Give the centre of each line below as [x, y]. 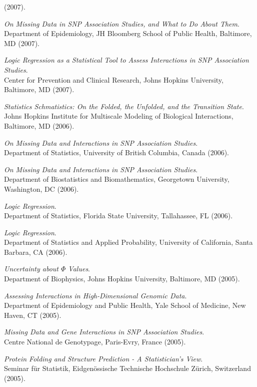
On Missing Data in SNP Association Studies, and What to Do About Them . [122, 23]
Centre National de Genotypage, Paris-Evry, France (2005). [95, 342]
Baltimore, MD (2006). [39, 125]
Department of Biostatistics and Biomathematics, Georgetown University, [117, 179]
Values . [79, 269]
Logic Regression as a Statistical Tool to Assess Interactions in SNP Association [126, 60]
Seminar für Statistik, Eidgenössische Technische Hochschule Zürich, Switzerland [127, 368]
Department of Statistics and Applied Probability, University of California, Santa [128, 242]
